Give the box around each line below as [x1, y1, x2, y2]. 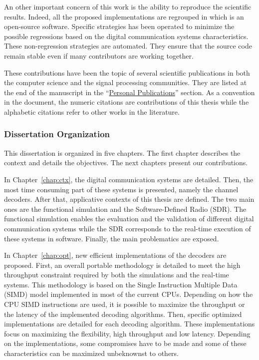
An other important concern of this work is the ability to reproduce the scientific [4, 2, 252, 12]
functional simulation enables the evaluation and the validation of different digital [4, 213, 254, 224]
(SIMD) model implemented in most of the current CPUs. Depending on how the [4, 289, 253, 299]
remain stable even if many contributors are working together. [4, 50, 194, 61]
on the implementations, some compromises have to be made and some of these [4, 338, 247, 348]
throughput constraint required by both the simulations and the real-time [4, 269, 229, 280]
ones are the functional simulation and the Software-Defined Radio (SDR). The [4, 203, 247, 214]
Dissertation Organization [4, 128, 110, 140]
